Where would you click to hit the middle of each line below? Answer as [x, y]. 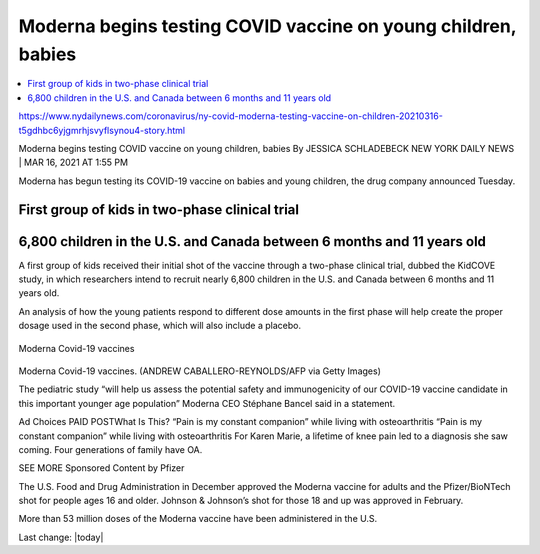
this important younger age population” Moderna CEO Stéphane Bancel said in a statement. [206, 403]
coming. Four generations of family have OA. [110, 449]
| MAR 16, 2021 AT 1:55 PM [73, 162]
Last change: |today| [61, 537]
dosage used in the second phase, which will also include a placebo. [160, 326]
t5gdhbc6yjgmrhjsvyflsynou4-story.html [101, 130]
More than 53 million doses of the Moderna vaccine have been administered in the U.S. [198, 519]
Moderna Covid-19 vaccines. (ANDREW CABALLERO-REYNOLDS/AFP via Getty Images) [200, 371]
